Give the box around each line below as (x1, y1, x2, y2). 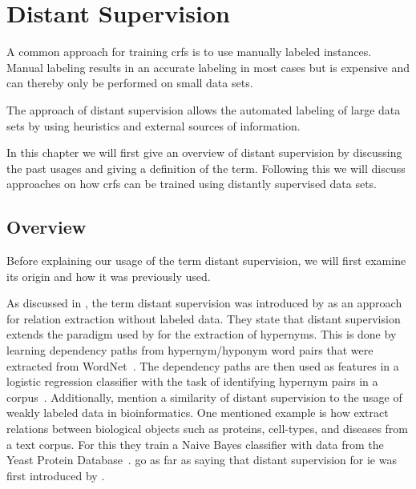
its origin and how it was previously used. (6, 267, 211, 284)
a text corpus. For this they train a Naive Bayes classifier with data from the (6, 435, 384, 452)
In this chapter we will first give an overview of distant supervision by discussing (6, 144, 402, 161)
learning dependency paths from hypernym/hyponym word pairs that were (6, 342, 374, 359)
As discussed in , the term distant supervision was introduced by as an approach (6, 295, 402, 311)
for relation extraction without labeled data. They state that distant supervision (6, 310, 401, 327)
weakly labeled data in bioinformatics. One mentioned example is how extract (6, 404, 389, 421)
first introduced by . (6, 467, 105, 483)
